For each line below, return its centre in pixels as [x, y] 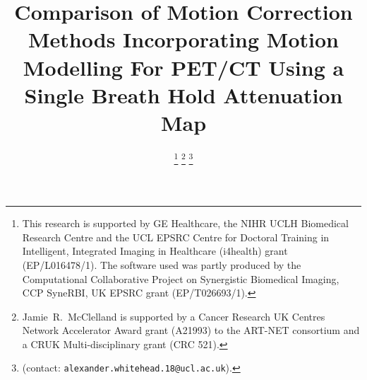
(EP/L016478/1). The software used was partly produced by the [162, 264]
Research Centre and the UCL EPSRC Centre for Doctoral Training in [176, 237]
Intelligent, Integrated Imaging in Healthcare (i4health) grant [155, 251]
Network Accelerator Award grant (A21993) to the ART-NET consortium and [191, 330]
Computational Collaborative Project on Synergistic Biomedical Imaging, [181, 278]
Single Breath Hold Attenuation [183, 94]
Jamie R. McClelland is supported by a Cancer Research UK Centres [174, 316]
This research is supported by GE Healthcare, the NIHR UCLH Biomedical [185, 223]
